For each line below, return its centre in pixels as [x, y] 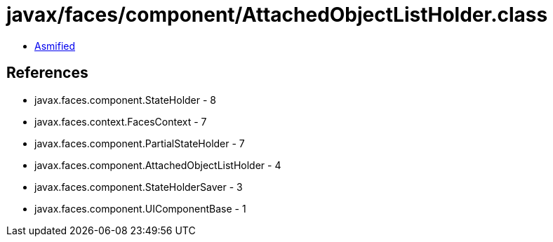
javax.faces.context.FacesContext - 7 [121, 121]
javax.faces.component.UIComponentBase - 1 [140, 208]
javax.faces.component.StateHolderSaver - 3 [139, 187]
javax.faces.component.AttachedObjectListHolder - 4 [158, 165]
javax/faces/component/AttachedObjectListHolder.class [277, 15]
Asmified [55, 46]
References [47, 73]
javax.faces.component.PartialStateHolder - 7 [140, 143]
